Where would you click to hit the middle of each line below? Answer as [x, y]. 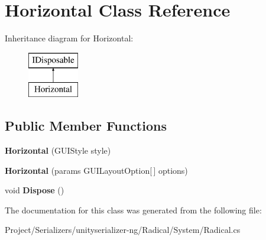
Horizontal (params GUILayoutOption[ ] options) [96, 170]
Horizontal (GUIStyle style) [58, 150]
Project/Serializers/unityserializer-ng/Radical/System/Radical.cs [123, 230]
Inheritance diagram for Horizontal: [69, 38]
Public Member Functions [86, 126]
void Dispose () [35, 190]
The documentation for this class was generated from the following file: [133, 210]
